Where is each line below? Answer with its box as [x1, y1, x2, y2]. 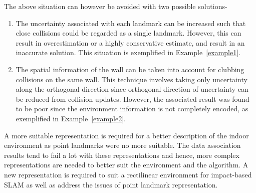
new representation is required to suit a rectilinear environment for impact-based [4, 169, 252, 179]
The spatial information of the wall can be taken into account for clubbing [16, 64, 244, 74]
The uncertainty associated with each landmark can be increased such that [16, 18, 246, 28]
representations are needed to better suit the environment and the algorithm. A [4, 159, 248, 170]
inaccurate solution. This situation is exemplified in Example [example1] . [16, 47, 240, 58]
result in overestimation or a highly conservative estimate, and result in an [16, 37, 245, 48]
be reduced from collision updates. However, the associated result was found [16, 93, 249, 104]
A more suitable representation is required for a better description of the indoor [4, 130, 249, 140]
